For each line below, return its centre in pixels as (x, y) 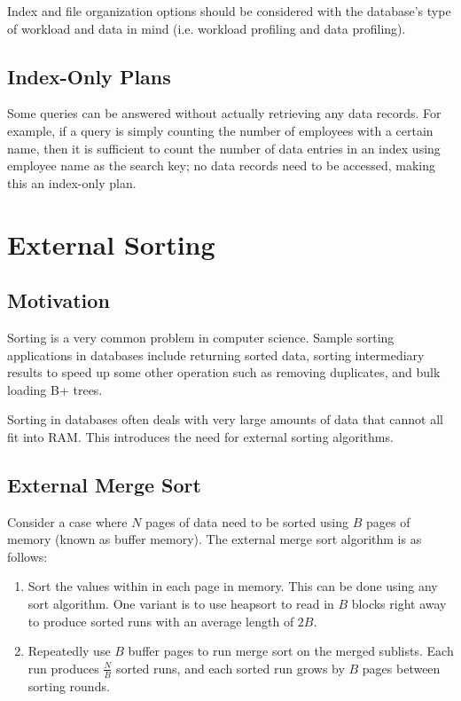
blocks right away (399, 604)
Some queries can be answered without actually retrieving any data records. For (224, 113)
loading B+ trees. (55, 389)
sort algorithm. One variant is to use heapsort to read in (181, 604)
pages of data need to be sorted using (247, 521)
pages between (401, 668)
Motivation (59, 300)
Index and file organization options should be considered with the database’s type (229, 11)
